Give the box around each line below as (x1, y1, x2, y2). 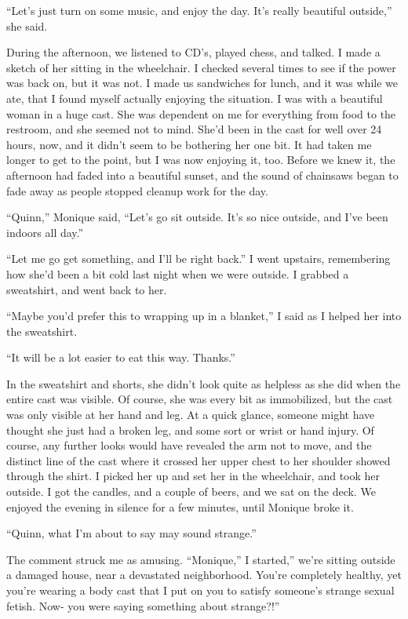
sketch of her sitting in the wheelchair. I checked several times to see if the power (6, 59, 396, 75)
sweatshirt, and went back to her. (6, 281, 167, 297)
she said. (6, 17, 48, 34)
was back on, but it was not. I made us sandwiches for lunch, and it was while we (6, 75, 398, 91)
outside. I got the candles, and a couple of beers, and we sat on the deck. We (6, 483, 376, 500)
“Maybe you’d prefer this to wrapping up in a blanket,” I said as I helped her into (6, 308, 402, 324)
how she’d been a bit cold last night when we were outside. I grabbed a (6, 265, 349, 282)
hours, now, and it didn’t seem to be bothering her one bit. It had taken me (6, 136, 372, 152)
